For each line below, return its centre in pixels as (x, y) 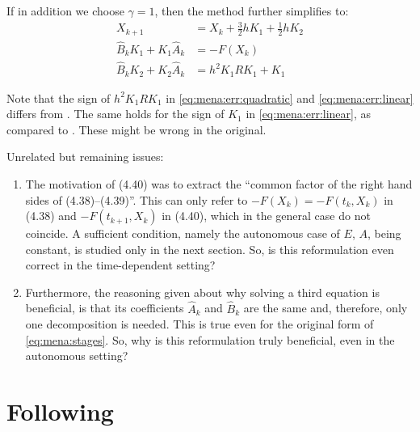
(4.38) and (51, 216)
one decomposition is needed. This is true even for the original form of (199, 324)
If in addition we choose (65, 11)
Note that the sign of (59, 97)
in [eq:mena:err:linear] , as (309, 114)
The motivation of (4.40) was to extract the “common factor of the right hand (219, 183)
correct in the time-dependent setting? (120, 265)
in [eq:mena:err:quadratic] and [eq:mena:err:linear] (290, 97)
